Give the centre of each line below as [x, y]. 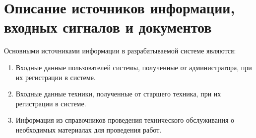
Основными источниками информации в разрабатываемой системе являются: [120, 51]
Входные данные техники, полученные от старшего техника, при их [118, 94]
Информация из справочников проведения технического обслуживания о [125, 120]
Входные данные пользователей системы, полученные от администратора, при [134, 67]
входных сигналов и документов [108, 27]
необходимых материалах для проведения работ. [89, 129]
